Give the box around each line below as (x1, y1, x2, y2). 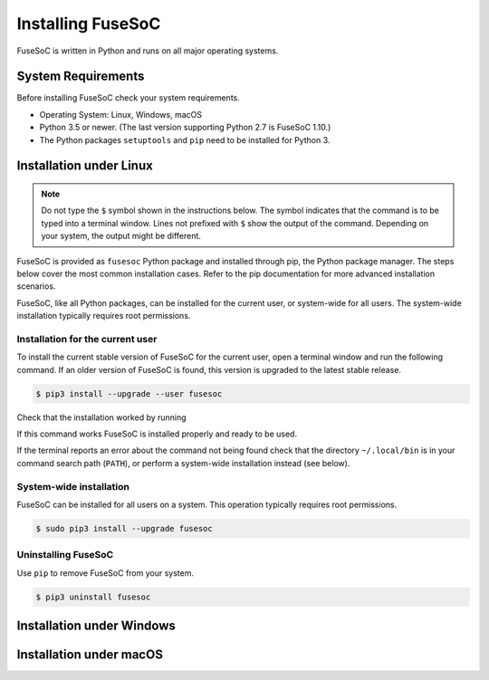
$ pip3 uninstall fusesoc (35, 591, 151, 602)
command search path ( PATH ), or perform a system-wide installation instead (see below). (16, 457, 350, 468)
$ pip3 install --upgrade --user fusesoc (35, 388, 223, 398)
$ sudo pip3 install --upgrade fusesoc (35, 523, 213, 533)
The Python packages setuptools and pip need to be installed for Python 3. (39, 134, 331, 145)
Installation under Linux (16, 158, 153, 174)
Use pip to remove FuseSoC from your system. (16, 567, 195, 579)
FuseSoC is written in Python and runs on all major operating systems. (16, 45, 279, 56)
